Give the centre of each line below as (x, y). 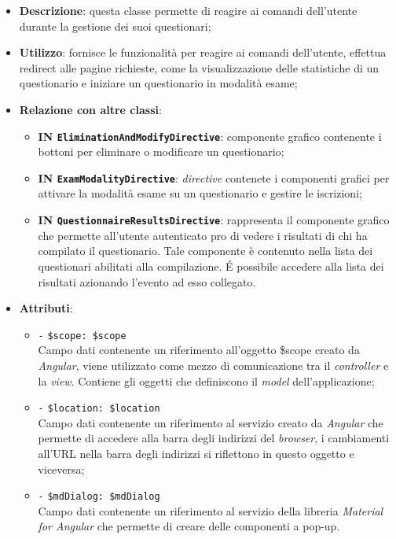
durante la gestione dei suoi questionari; (115, 26)
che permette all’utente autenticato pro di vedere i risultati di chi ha (203, 235)
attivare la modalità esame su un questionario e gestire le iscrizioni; (200, 193)
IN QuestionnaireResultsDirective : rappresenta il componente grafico (214, 220)
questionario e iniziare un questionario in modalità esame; (158, 83)
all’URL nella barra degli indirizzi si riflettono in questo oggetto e (196, 453)
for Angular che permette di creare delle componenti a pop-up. (189, 526)
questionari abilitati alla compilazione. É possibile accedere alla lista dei (211, 266)
